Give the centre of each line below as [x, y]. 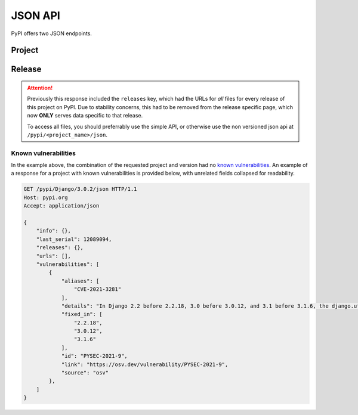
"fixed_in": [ [82, 314]
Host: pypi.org [46, 197]
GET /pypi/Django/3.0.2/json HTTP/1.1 [80, 189]
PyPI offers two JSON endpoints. [52, 33]
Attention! [40, 88]
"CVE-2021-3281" [98, 289]
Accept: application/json [61, 206]
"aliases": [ [80, 281]
